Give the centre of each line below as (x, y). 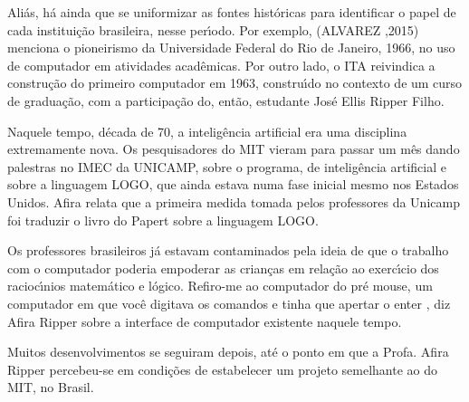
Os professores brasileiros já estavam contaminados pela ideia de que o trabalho (228, 250)
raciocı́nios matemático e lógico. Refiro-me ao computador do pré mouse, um (220, 286)
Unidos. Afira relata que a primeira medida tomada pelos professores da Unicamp (234, 201)
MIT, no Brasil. (51, 387)
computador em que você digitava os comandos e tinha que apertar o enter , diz (229, 303)
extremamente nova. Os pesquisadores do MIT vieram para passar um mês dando (234, 149)
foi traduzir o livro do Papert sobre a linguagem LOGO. (163, 220)
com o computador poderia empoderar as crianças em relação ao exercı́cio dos (223, 268)
